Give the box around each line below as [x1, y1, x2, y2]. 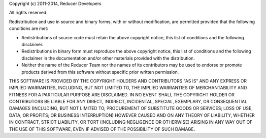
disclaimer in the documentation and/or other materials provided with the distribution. [21, 55, 195, 61]
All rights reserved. [9, 10, 48, 16]
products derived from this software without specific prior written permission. [21, 69, 179, 75]
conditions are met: [9, 26, 49, 31]
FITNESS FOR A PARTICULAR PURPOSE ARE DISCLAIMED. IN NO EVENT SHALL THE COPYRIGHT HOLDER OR [9, 91, 235, 98]
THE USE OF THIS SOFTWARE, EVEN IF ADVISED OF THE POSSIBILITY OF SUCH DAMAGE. [9, 126, 196, 132]
